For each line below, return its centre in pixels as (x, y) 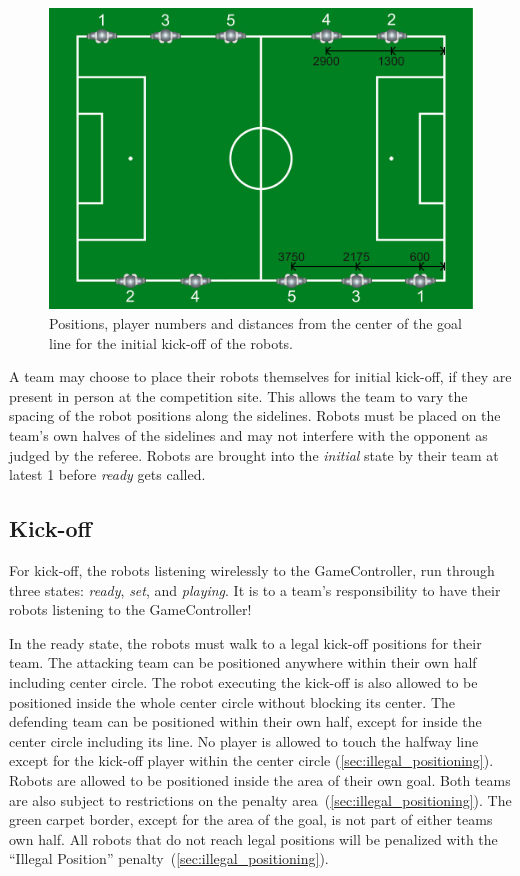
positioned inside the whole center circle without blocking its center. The (232, 701)
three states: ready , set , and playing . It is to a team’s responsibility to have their (255, 589)
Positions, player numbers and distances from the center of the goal (255, 323)
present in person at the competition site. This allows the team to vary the (238, 395)
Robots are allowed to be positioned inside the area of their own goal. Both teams (260, 779)
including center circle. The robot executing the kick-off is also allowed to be (243, 681)
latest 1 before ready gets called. (107, 474)
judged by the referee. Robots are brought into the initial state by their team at (254, 454)
